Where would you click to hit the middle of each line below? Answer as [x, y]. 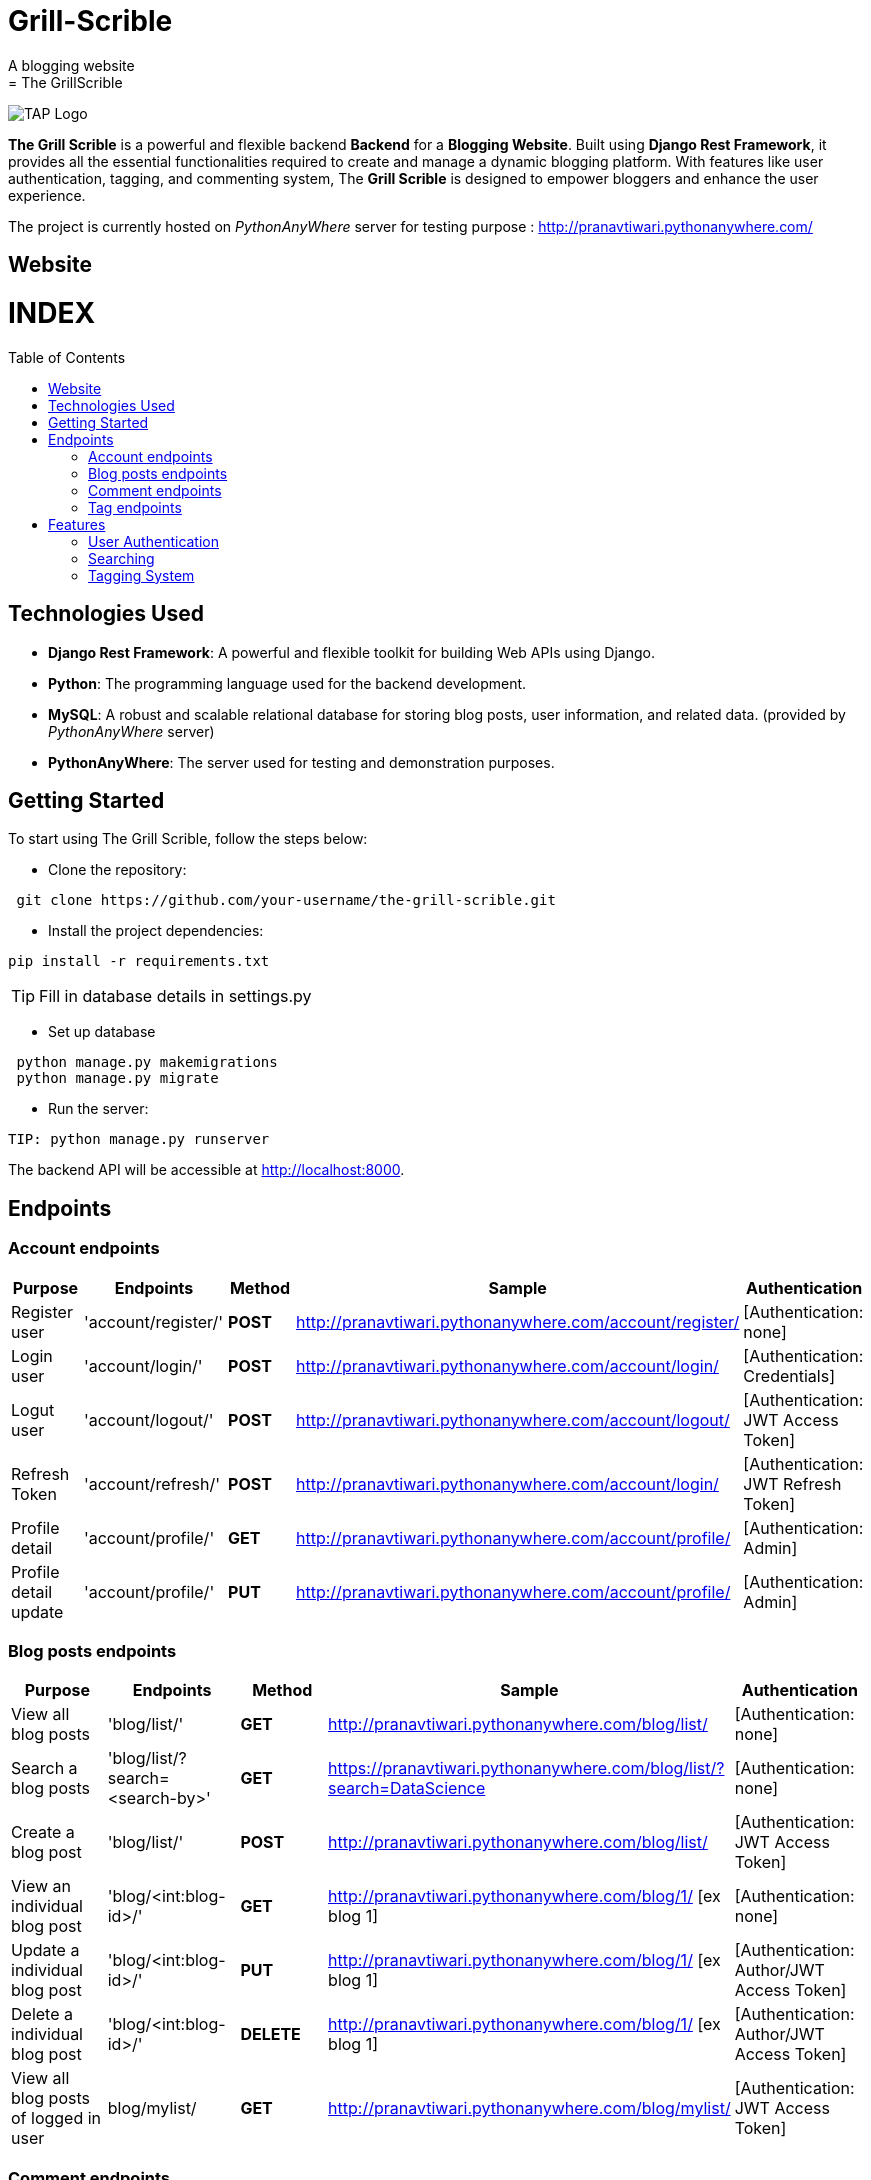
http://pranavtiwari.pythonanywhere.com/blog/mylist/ [529, 2108]
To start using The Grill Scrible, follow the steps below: [188, 839]
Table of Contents [67, 357]
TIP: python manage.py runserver [139, 1139]
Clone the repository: [117, 870]
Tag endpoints [135, 507]
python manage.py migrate [117, 1078]
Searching [121, 558]
